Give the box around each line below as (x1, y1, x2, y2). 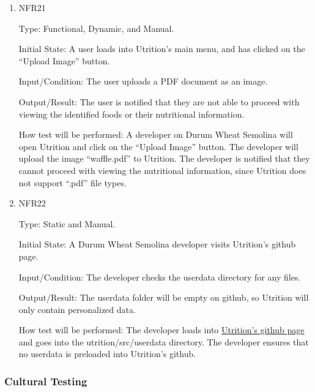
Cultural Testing (4, 373, 87, 388)
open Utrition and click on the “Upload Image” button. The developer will (18, 140, 298, 153)
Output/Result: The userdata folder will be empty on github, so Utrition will (18, 291, 309, 304)
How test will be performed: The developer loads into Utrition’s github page (18, 323, 305, 336)
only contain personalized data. (18, 303, 136, 315)
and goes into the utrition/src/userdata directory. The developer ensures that (18, 335, 309, 348)
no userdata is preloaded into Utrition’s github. (18, 347, 196, 360)
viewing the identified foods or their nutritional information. (18, 107, 245, 120)
